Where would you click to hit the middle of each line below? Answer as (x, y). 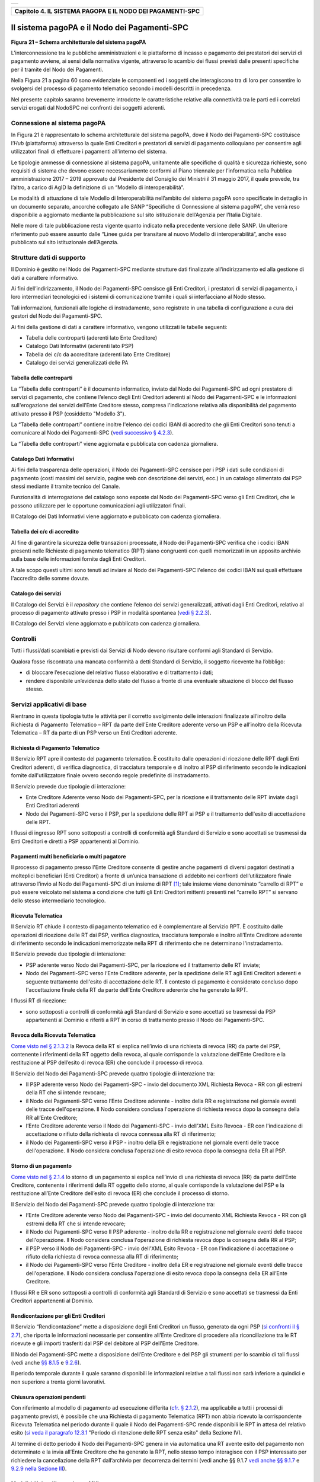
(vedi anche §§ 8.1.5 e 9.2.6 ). (46, 1363)
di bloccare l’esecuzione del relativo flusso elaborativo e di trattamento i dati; (119, 672)
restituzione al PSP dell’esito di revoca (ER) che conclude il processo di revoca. (107, 1063)
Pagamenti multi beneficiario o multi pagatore (69, 856)
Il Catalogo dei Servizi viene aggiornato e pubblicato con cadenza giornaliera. (106, 624)
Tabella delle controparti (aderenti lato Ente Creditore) (92, 337)
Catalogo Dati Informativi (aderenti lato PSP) (80, 346)
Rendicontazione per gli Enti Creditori (58, 1316)
